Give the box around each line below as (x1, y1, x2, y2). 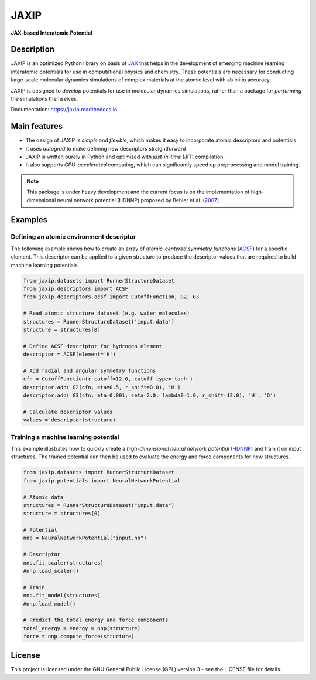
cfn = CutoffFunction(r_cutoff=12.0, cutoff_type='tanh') (23, 376, 193, 382)
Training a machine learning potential (11, 433, 119, 441)
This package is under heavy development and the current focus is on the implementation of (26, 188, 250, 196)
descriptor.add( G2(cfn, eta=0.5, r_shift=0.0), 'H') (23, 384, 181, 390)
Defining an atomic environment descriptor (11, 233, 136, 241)
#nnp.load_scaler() (23, 567, 79, 574)
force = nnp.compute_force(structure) (23, 633, 135, 640)
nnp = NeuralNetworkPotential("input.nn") (23, 535, 147, 542)
